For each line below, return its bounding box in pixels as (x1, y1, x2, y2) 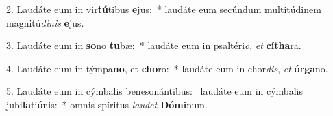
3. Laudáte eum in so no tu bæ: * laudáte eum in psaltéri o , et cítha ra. (6, 38, 301, 53)
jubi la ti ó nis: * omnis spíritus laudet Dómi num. (6, 97, 208, 111)
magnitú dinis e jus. (6, 15, 84, 29)
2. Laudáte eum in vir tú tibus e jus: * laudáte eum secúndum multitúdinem (6, 2, 321, 16)
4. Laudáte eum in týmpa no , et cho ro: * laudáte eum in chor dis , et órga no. (6, 61, 328, 75)
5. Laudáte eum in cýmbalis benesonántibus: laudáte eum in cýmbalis (6, 84, 303, 98)
